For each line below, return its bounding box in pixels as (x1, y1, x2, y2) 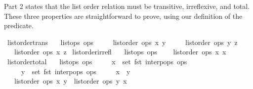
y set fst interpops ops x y (21, 66, 130, 76)
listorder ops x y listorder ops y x (14, 76, 127, 86)
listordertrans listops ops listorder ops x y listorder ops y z (7, 37, 238, 47)
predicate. (4, 20, 34, 31)
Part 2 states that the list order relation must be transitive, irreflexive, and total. (4, 1, 250, 11)
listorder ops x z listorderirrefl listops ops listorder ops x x (14, 46, 226, 57)
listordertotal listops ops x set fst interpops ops (7, 56, 187, 66)
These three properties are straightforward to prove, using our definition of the (4, 10, 243, 21)
